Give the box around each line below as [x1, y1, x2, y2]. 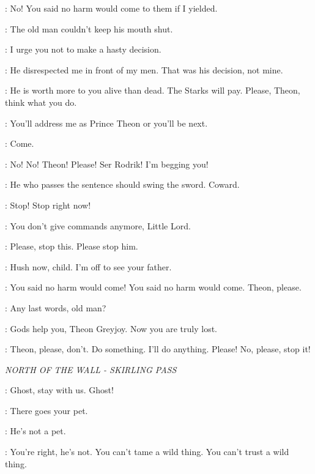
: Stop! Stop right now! [5, 198, 91, 211]
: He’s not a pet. [5, 424, 66, 437]
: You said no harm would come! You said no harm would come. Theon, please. [5, 281, 302, 294]
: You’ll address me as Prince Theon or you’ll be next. [5, 116, 208, 129]
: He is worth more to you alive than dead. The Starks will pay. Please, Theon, [5, 84, 300, 97]
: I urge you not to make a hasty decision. [5, 43, 161, 56]
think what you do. [5, 95, 77, 108]
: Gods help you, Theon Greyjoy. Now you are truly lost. [5, 322, 217, 335]
